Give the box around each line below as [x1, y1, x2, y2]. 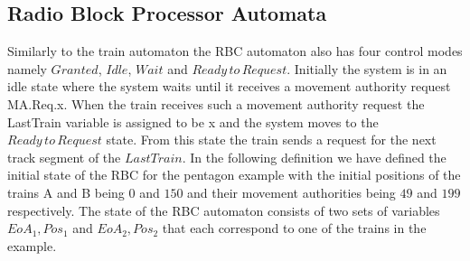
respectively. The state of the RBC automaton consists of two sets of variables [7, 200, 440, 219]
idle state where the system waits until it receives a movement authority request [7, 77, 451, 96]
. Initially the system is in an [287, 59, 447, 78]
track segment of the [7, 147, 121, 166]
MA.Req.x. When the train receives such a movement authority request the [7, 94, 425, 113]
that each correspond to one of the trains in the [162, 219, 427, 238]
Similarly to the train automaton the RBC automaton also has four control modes [7, 42, 463, 61]
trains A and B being [7, 182, 125, 201]
